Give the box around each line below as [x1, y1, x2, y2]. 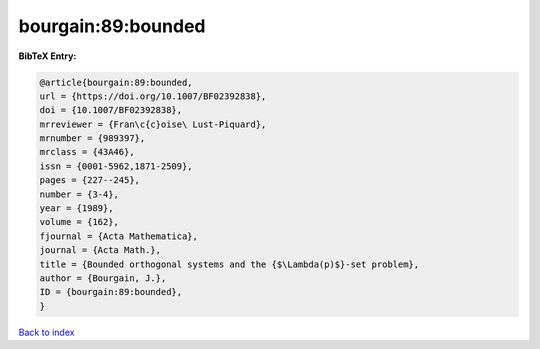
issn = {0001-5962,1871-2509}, [39, 160, 194, 172]
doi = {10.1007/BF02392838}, [39, 105, 183, 116]
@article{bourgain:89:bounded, [39, 76, 194, 88]
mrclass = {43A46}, [39, 146, 135, 158]
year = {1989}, [39, 203, 114, 214]
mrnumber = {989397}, [39, 133, 146, 144]
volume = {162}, [39, 216, 120, 228]
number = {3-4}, [39, 188, 120, 200]
